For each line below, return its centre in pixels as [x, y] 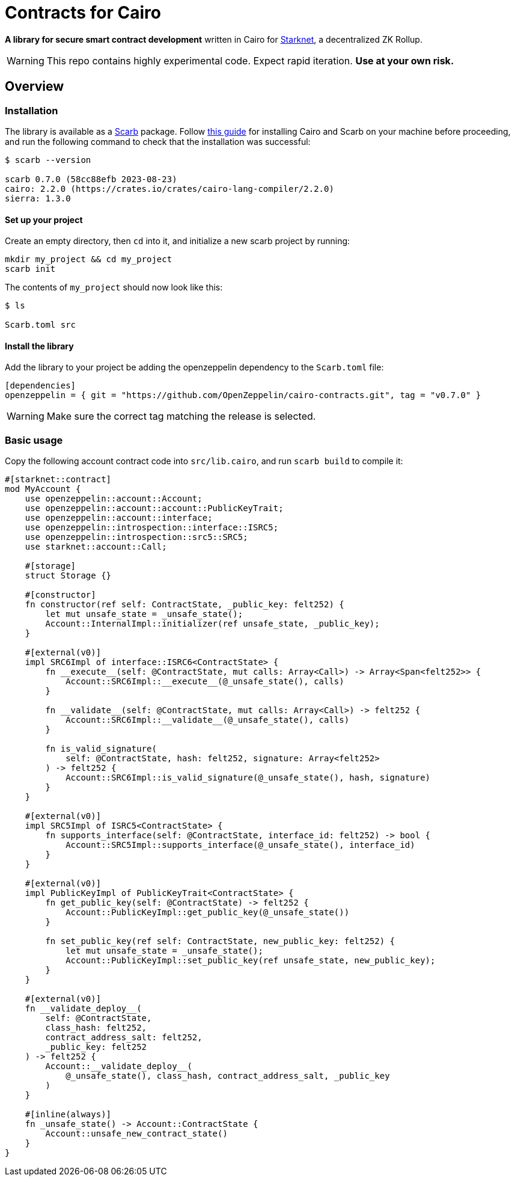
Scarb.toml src [41, 325]
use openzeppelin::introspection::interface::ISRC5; [152, 528]
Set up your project [44, 219]
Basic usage [34, 440]
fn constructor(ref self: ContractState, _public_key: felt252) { [184, 605]
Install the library [39, 346]
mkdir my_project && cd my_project [89, 259]
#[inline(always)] [68, 1115]
